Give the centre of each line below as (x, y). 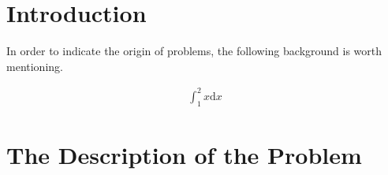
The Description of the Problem (184, 154)
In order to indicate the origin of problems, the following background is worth (194, 51)
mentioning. (35, 66)
